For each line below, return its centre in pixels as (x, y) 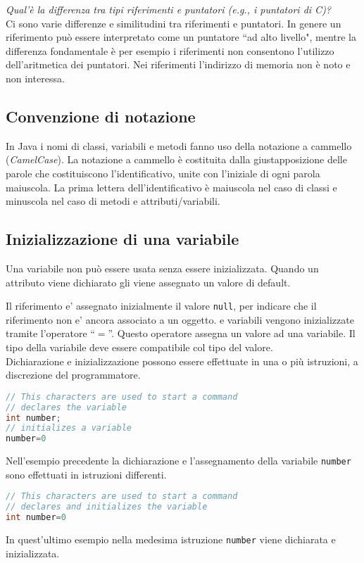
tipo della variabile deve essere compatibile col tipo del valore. (139, 347)
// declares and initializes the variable (107, 507)
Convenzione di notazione (101, 116)
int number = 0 (36, 518)
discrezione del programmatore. (73, 375)
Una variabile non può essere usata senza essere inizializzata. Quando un (162, 268)
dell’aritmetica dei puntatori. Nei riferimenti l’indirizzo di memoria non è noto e (178, 64)
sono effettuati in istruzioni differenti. (86, 474)
